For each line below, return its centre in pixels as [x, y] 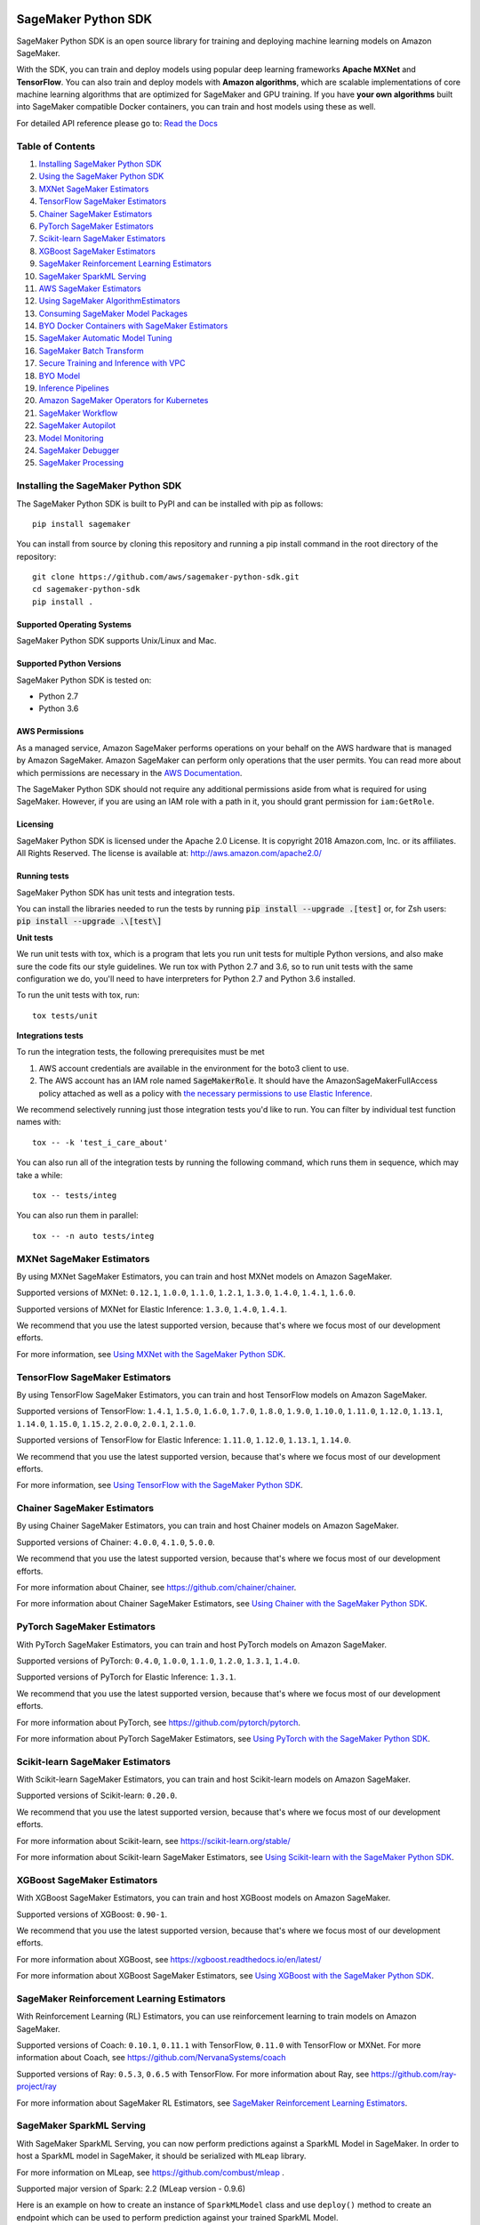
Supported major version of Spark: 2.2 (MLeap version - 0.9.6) [131, 2189]
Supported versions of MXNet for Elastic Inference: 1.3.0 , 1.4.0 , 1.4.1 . [152, 1309]
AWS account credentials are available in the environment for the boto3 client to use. [194, 1068]
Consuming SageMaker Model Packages [113, 313]
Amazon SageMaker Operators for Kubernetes [124, 400]
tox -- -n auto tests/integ [93, 1236]
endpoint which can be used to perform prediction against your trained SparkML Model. [177, 2217]
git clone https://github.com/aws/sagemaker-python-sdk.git [166, 577]
